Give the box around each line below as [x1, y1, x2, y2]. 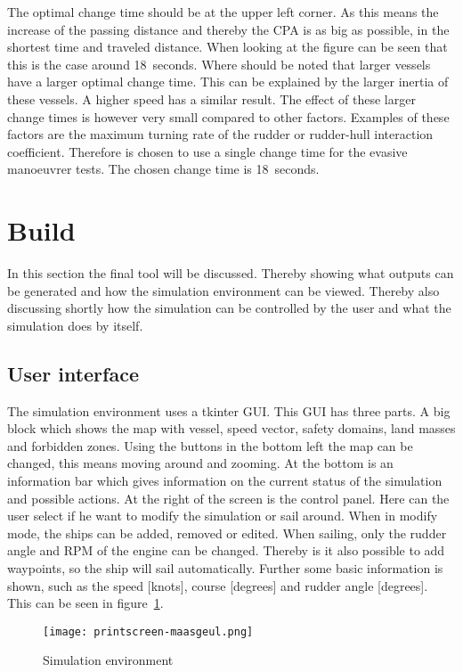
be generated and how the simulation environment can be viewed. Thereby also [7, 281, 440, 299]
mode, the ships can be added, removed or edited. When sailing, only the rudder [7, 523, 447, 542]
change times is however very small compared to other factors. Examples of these [7, 107, 450, 126]
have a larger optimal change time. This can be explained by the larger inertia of [7, 72, 449, 91]
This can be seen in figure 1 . [7, 594, 164, 612]
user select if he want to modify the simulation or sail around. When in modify [7, 506, 438, 525]
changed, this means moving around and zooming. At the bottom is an [7, 454, 394, 472]
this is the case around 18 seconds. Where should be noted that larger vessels [7, 54, 431, 73]
